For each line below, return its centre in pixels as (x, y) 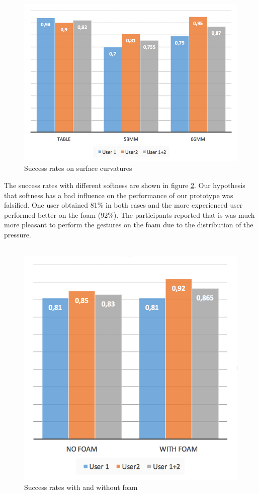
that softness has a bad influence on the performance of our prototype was (119, 195)
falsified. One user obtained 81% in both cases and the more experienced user (123, 205)
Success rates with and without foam (81, 487)
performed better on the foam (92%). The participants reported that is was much (129, 214)
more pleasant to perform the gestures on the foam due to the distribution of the (129, 225)
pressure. (18, 234)
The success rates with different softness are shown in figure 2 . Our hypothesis (125, 185)
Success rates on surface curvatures (78, 168)
